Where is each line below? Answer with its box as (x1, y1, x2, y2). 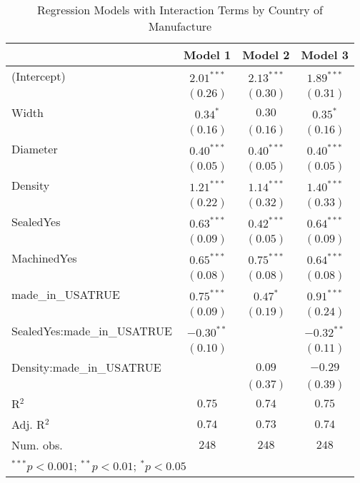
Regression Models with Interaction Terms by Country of (36, 1, 323, 18)
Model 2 (242, 46, 290, 63)
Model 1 (184, 46, 231, 63)
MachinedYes (11, 250, 77, 266)
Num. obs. (11, 437, 63, 453)
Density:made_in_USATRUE (11, 359, 161, 375)
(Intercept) (11, 68, 66, 84)
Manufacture (148, 18, 212, 34)
